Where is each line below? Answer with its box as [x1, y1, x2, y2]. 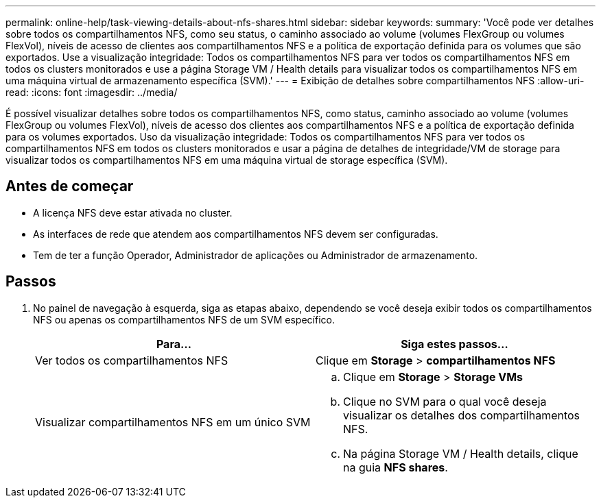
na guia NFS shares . [343, 460, 448, 474]
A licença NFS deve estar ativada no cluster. [33, 206, 233, 219]
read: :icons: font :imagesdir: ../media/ [5, 86, 178, 98]
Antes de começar [5, 177, 134, 195]
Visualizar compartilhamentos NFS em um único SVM [35, 415, 311, 429]
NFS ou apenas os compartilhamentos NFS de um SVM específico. [33, 313, 335, 326]
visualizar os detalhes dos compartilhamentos [343, 408, 580, 422]
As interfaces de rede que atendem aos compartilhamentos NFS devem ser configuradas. [33, 228, 438, 240]
